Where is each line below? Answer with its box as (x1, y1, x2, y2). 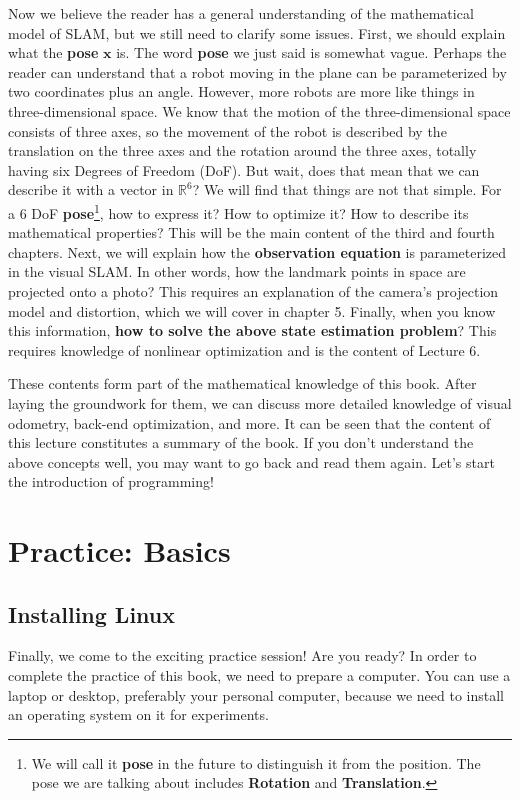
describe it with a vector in (8, 179, 174, 200)
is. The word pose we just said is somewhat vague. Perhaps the (116, 42, 507, 63)
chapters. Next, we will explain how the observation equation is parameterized (8, 241, 507, 262)
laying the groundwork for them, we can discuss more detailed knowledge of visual (8, 392, 512, 413)
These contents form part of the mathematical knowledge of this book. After (8, 373, 477, 394)
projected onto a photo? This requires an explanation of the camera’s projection (8, 280, 499, 301)
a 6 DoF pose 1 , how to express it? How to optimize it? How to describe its (8, 199, 469, 223)
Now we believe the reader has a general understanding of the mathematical (8, 3, 474, 23)
